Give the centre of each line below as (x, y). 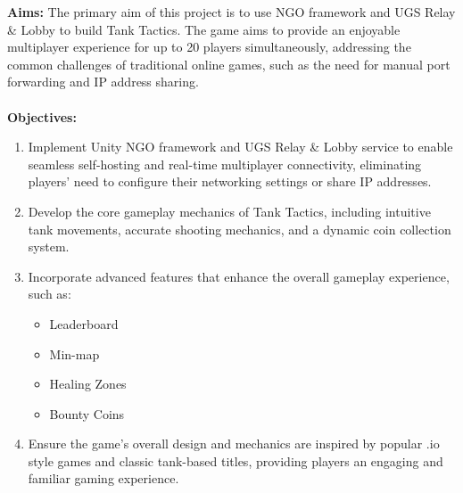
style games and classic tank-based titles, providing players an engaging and (236, 460)
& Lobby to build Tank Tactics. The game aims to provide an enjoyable (204, 29)
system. (49, 246)
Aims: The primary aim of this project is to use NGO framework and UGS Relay (231, 12)
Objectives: (42, 116)
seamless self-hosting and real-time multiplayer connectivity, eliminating (225, 164)
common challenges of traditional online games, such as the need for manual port (229, 64)
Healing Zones (88, 384)
